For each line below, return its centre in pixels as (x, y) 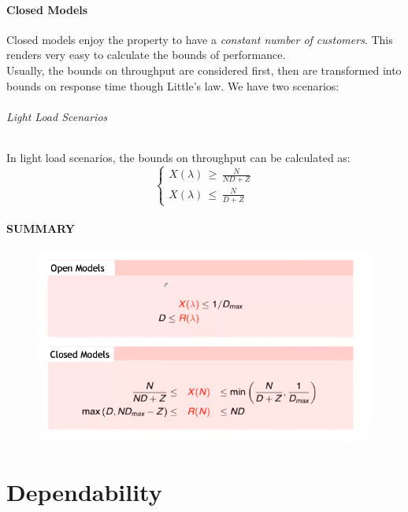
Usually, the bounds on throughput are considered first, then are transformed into (204, 70)
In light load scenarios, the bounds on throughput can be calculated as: (178, 157)
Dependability (84, 491)
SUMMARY (41, 228)
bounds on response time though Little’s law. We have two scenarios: (173, 85)
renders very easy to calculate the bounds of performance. (146, 55)
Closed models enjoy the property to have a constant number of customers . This (200, 39)
